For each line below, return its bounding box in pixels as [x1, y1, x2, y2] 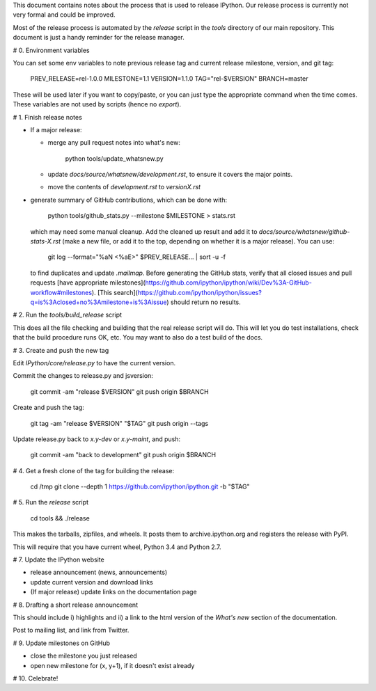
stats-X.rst [30, 237, 61, 246]
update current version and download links [30, 578, 153, 586]
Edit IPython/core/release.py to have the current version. [13, 358, 176, 367]
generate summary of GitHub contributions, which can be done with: [30, 196, 228, 204]
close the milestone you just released [30, 651, 137, 660]
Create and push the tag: [13, 404, 85, 412]
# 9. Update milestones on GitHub [13, 639, 111, 647]
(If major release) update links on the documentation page [30, 588, 198, 596]
